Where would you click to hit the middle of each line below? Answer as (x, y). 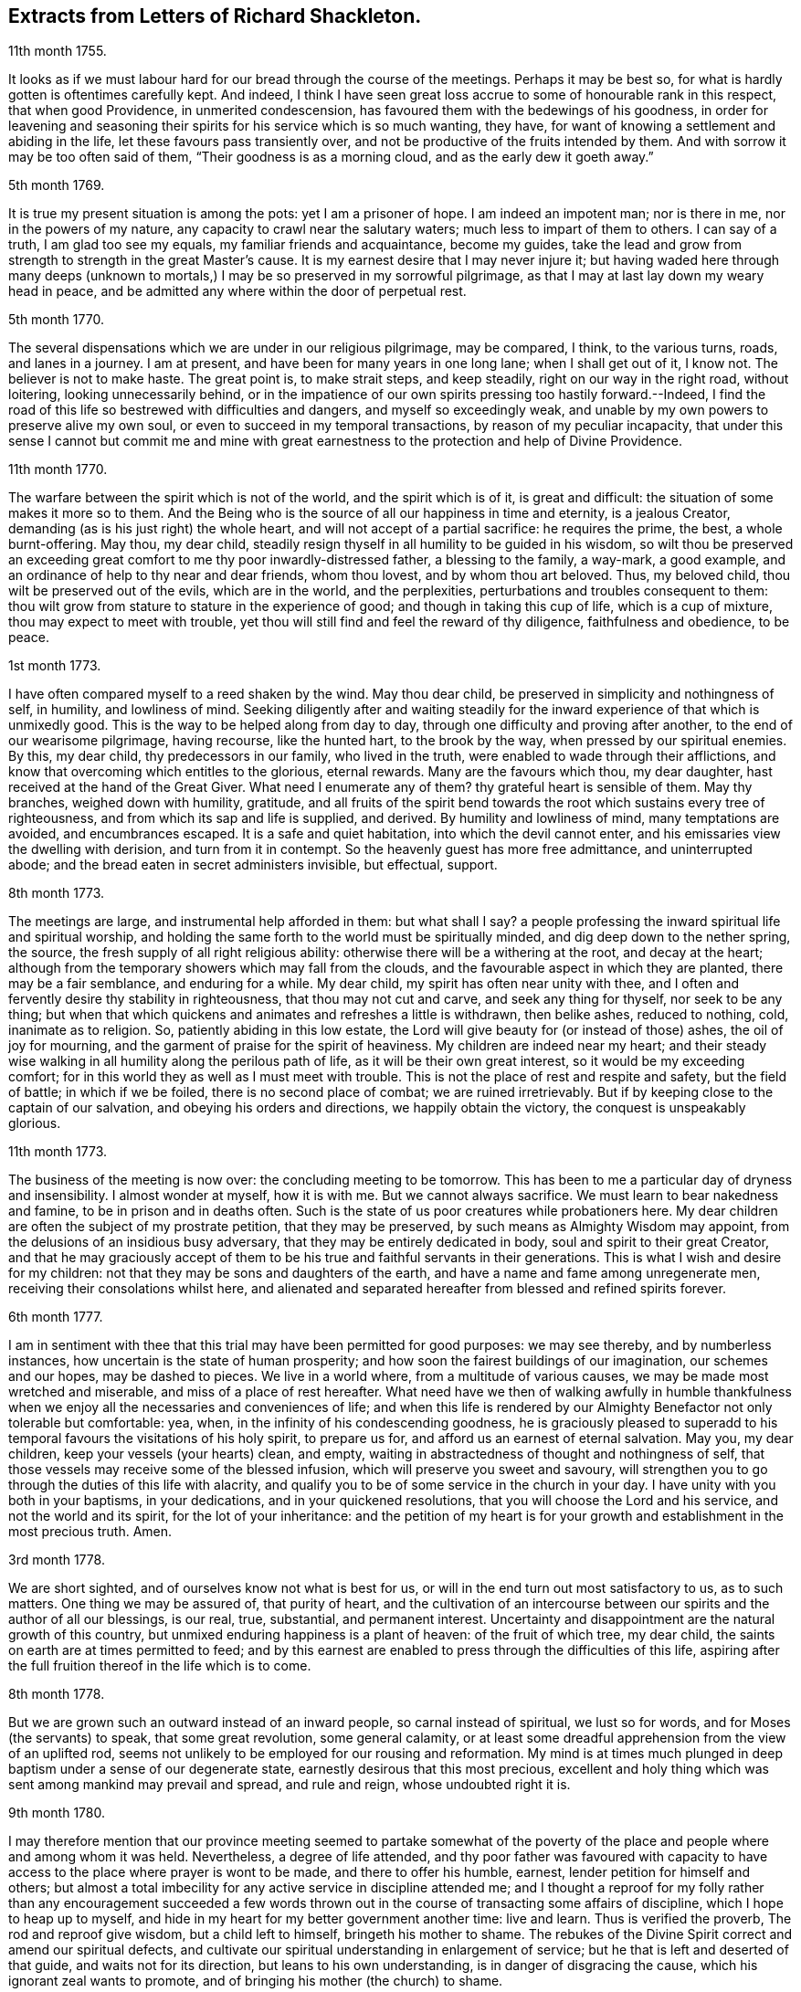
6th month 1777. (56, 1317)
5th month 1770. (56, 320)
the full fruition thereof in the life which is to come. (160, 1666)
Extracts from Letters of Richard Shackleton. (215, 16)
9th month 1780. (57, 1813)
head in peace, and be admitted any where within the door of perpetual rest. (237, 291)
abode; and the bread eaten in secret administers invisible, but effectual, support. (253, 865)
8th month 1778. (57, 1694)
